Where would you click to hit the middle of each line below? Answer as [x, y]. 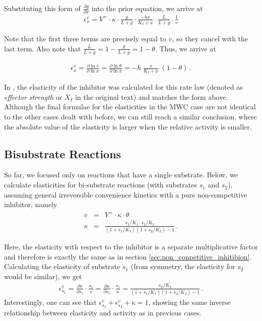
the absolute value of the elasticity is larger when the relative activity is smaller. [128, 126]
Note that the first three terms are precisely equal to [85, 39]
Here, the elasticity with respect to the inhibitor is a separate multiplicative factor [131, 247]
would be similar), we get [43, 276]
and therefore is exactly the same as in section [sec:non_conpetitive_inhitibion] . [128, 256]
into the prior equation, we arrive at [147, 8]
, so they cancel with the [210, 39]
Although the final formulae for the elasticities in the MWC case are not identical [130, 107]
